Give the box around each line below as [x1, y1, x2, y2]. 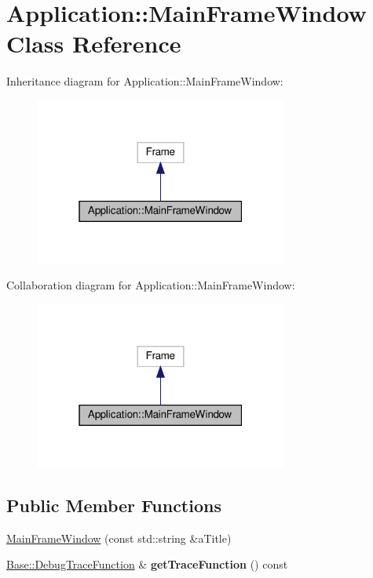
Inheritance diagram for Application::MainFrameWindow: [6, 73, 283, 89]
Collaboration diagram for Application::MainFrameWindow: [6, 277, 295, 293]
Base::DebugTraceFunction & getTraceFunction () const [6, 556, 288, 573]
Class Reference [6, 27, 181, 60]
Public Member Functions [6, 493, 221, 517]
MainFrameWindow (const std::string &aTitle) [6, 529, 232, 546]
